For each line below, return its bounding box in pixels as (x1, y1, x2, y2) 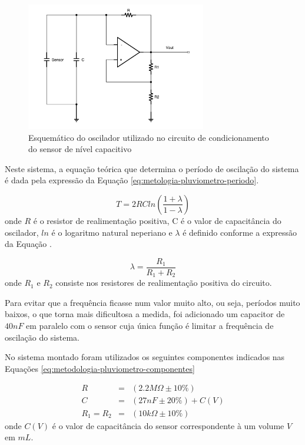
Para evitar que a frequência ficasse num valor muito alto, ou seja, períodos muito (5, 296, 300, 308)
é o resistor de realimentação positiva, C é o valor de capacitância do (33, 214, 281, 226)
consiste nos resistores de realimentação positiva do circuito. (55, 276, 272, 289)
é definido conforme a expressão (183, 226, 297, 238)
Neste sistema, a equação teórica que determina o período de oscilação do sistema (5, 162, 299, 174)
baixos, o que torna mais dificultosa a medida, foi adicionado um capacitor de (5, 308, 285, 320)
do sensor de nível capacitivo (28, 143, 132, 155)
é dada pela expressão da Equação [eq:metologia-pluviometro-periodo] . (5, 174, 259, 186)
